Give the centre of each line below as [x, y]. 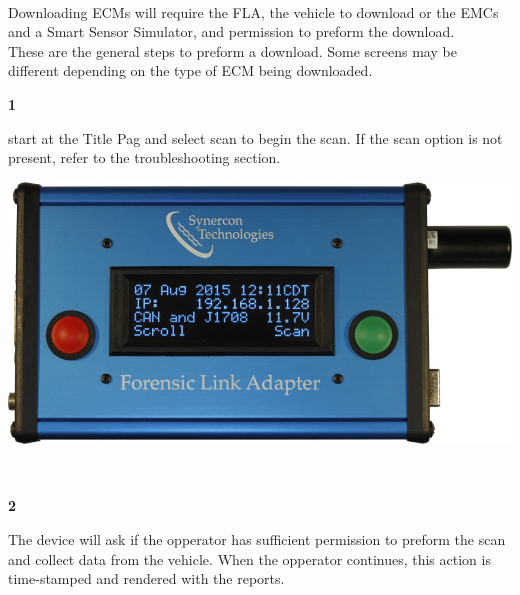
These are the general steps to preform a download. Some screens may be [232, 50]
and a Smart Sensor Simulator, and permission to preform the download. [231, 31]
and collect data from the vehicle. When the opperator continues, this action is [249, 558]
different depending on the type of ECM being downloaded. [190, 70]
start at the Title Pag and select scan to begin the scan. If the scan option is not [255, 137]
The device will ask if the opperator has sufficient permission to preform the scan [257, 538]
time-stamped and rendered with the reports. [146, 578]
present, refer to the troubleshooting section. [144, 157]
